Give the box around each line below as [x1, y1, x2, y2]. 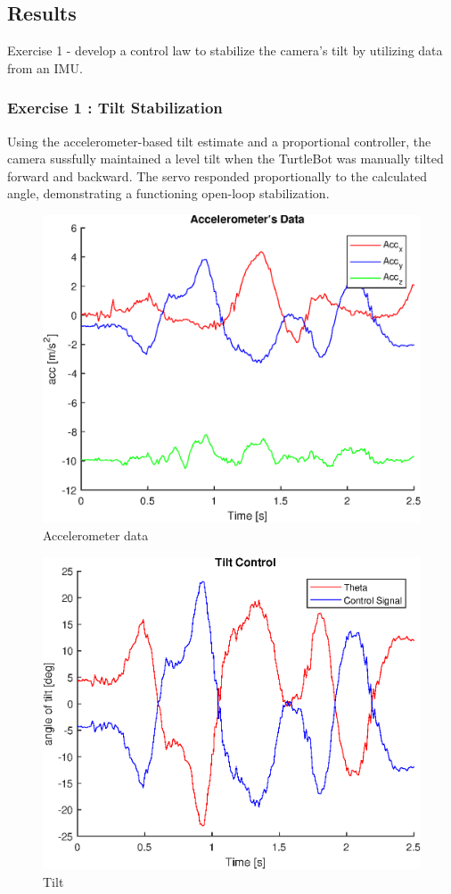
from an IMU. [7, 58, 83, 77]
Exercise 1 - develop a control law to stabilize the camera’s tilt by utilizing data [7, 41, 443, 60]
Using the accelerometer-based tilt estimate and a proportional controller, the [7, 131, 431, 150]
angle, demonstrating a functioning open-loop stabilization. [7, 184, 330, 203]
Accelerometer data [43, 526, 149, 545]
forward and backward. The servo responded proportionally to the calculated [7, 166, 428, 185]
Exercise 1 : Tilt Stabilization [7, 96, 223, 119]
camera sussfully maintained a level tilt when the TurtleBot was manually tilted [7, 149, 444, 168]
